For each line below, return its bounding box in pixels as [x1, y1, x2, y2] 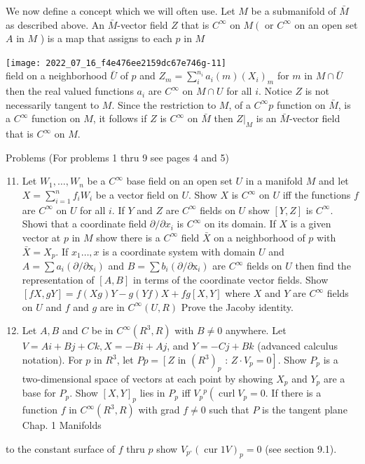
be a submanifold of [251, 4, 336, 18]
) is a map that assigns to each [40, 31, 172, 46]
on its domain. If [204, 216, 276, 231]
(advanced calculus [257, 338, 338, 353]
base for [22, 385, 56, 400]
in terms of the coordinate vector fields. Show [132, 272, 329, 286]
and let [319, 173, 349, 188]
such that [209, 402, 249, 417]
